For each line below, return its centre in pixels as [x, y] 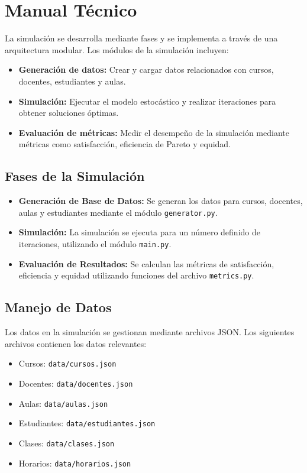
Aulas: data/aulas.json [63, 403]
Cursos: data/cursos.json [67, 363]
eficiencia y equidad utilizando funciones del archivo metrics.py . [136, 275]
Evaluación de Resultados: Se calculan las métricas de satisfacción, [146, 263]
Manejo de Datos [58, 307]
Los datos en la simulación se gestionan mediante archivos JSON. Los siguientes [150, 332]
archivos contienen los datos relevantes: [76, 343]
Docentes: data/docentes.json [76, 383]
